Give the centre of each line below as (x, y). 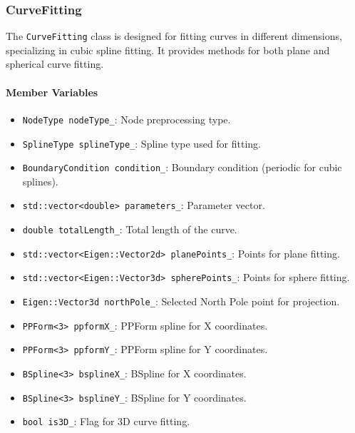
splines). (40, 181)
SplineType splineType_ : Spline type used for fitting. (142, 143)
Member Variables (52, 92)
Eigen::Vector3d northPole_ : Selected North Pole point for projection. (181, 301)
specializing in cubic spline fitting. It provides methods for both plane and (168, 50)
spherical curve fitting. (55, 64)
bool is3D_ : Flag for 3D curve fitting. (106, 421)
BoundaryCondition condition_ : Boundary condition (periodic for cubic (182, 167)
